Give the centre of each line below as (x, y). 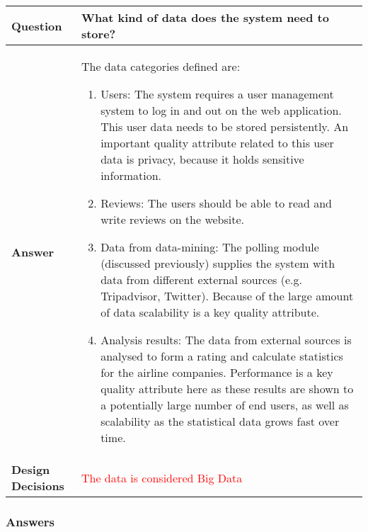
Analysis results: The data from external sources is (226, 340)
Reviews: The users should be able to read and (217, 203)
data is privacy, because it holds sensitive (202, 159)
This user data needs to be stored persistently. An (225, 126)
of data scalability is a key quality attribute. (210, 312)
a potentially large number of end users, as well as (225, 405)
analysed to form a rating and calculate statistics (222, 356)
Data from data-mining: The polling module (210, 247)
